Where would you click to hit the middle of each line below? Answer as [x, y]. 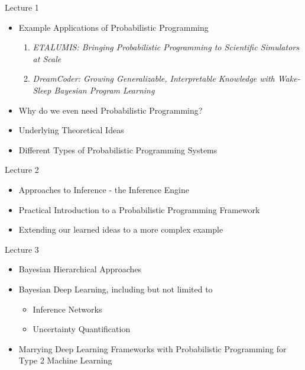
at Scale [47, 58]
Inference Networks [67, 309]
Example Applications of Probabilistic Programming [113, 27]
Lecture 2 [22, 170]
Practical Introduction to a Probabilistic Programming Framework [139, 209]
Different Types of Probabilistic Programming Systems [118, 149]
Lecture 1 [22, 7]
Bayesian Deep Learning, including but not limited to [116, 289]
